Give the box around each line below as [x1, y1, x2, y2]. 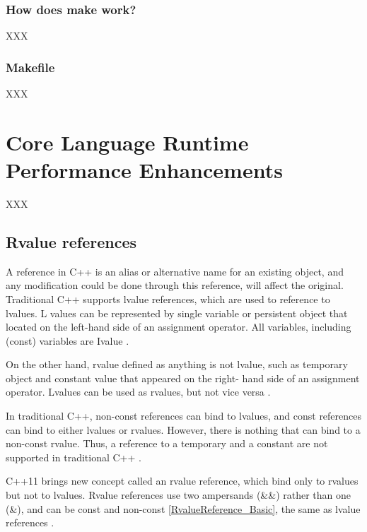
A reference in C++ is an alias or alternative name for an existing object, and [6, 264, 344, 278]
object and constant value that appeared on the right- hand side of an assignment [6, 370, 360, 385]
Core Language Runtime [6, 127, 249, 156]
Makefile [6, 58, 55, 76]
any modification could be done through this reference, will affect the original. [6, 278, 344, 292]
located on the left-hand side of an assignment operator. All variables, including [6, 319, 351, 334]
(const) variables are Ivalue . [6, 333, 129, 348]
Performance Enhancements [6, 155, 283, 184]
